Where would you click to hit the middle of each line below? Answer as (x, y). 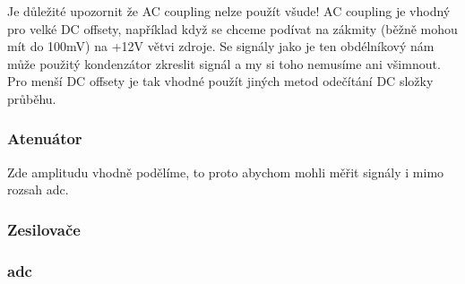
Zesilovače (44, 229)
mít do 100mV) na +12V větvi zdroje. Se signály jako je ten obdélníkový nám (221, 46)
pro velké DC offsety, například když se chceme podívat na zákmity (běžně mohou (232, 28)
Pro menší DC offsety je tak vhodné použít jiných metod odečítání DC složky (220, 81)
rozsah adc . (38, 189)
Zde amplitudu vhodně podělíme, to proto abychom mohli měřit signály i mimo (226, 172)
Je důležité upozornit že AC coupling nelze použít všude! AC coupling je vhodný (229, 11)
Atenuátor (45, 138)
